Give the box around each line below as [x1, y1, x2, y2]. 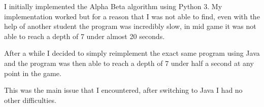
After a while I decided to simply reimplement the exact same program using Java [4, 48, 260, 58]
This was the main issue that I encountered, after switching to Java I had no [4, 85, 243, 95]
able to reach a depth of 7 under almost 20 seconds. [4, 30, 165, 41]
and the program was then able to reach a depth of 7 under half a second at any [4, 57, 254, 68]
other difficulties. [4, 94, 56, 105]
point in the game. [4, 67, 61, 78]
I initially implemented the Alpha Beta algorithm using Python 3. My [4, 1, 222, 11]
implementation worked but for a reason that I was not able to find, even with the [4, 11, 260, 21]
